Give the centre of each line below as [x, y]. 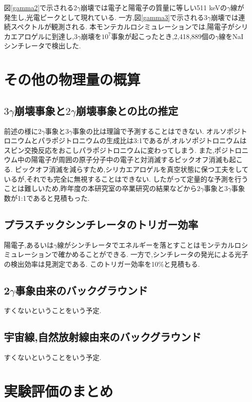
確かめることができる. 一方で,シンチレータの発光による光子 [153, 254]
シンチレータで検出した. [42, 46]
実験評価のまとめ [59, 391]
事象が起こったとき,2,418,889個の [163, 36]
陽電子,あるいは [29, 244]
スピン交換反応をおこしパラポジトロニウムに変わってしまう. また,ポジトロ [123, 150]
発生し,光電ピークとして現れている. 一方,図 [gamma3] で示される [104, 17]
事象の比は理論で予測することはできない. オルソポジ [156, 131]
